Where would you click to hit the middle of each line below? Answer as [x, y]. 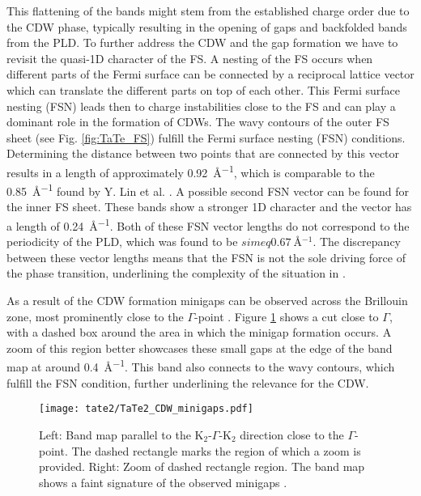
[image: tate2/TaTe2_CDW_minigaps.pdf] [146, 409]
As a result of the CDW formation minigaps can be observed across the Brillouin [207, 301]
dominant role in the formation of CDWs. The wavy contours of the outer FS [198, 122]
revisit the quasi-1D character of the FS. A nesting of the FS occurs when [190, 58]
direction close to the [292, 434]
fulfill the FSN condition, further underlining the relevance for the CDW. [188, 382]
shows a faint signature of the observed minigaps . [163, 482]
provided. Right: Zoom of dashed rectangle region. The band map [202, 466]
